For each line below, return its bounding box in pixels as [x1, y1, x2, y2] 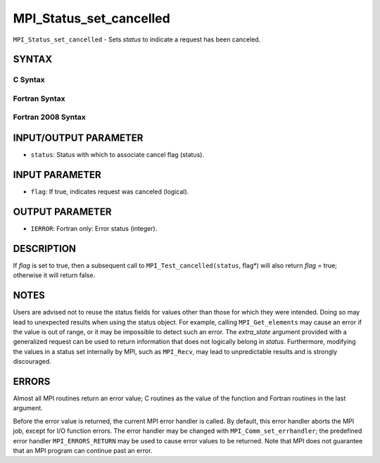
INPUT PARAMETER [13, 169, 101, 181]
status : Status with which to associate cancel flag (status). [30, 151, 204, 159]
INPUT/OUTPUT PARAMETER [13, 132, 144, 144]
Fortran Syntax [13, 94, 65, 103]
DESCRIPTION [13, 243, 77, 255]
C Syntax [13, 75, 45, 84]
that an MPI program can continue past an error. [13, 446, 153, 455]
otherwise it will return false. [13, 271, 96, 279]
